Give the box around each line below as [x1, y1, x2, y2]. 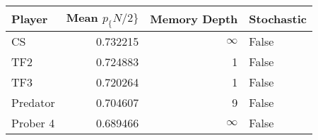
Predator [11, 94, 55, 111]
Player [11, 11, 48, 27]
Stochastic [249, 11, 307, 27]
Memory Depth [150, 11, 238, 27]
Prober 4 [11, 115, 55, 132]
